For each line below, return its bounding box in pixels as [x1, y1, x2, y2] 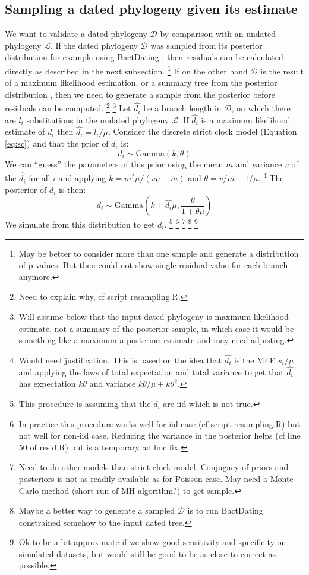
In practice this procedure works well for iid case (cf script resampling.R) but [18, 417, 301, 430]
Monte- [270, 472, 297, 484]
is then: [58, 183, 86, 195]
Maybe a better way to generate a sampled [18, 504, 175, 517]
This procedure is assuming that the [18, 397, 151, 409]
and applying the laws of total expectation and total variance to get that [18, 365, 284, 378]
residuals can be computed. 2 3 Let [5, 100, 131, 114]
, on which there [231, 102, 291, 114]
